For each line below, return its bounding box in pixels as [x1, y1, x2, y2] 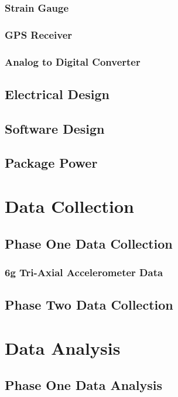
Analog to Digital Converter [5, 54, 141, 69]
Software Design [5, 119, 105, 137]
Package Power [5, 154, 98, 172]
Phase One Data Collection [5, 234, 173, 252]
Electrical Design [5, 84, 109, 103]
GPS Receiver [5, 27, 73, 42]
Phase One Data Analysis [5, 376, 163, 394]
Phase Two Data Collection [5, 296, 173, 314]
